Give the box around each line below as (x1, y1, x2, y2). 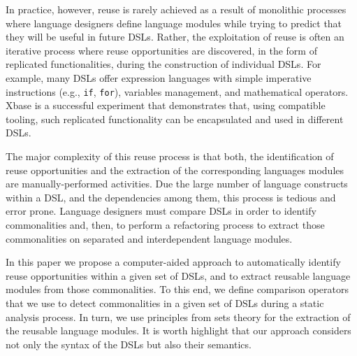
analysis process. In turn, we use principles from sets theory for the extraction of (6, 309, 351, 324)
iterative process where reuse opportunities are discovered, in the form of (6, 43, 317, 57)
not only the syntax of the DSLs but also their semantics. (6, 336, 252, 351)
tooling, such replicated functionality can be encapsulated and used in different (6, 111, 344, 126)
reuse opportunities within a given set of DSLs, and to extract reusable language (6, 268, 351, 283)
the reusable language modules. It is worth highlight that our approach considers (6, 323, 351, 338)
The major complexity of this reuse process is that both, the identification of (6, 149, 334, 163)
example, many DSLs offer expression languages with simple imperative (6, 70, 312, 85)
